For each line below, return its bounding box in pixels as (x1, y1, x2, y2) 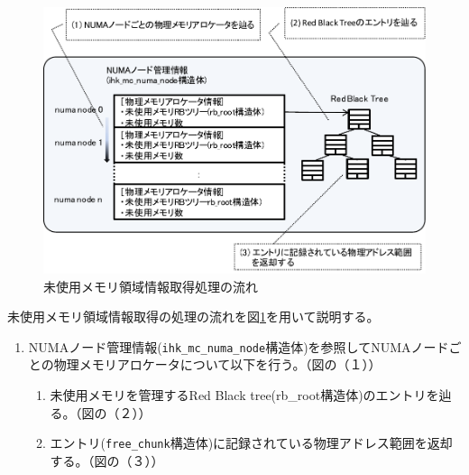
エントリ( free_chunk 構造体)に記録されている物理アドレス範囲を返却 (50, 433, 453, 452)
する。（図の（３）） (50, 451, 164, 470)
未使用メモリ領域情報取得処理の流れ (43, 276, 258, 295)
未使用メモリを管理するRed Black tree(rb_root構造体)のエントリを (50, 386, 439, 405)
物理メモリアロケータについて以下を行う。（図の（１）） (53, 355, 382, 374)
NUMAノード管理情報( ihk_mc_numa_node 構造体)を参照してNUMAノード (28, 337, 449, 356)
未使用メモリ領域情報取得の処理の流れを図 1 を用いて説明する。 (7, 307, 380, 326)
